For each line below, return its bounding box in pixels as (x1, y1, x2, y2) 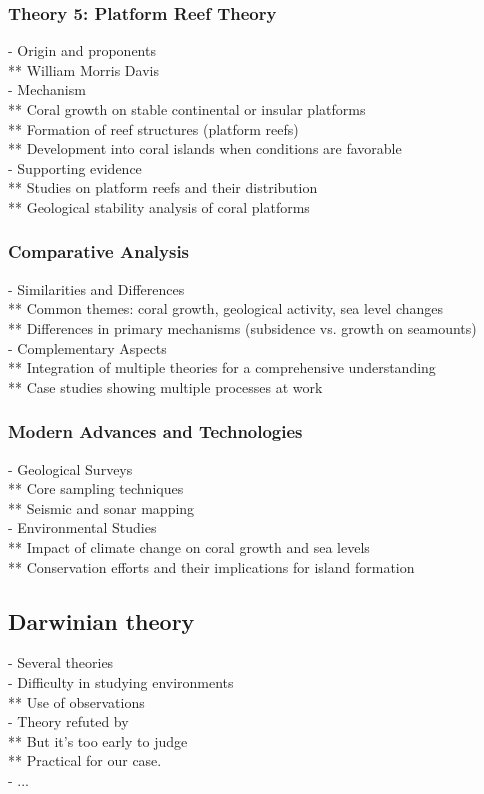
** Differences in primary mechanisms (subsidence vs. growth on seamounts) (8, 317, 477, 338)
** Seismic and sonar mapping (8, 497, 195, 518)
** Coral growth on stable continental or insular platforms (8, 99, 366, 119)
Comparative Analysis (8, 239, 190, 264)
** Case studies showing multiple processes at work (8, 376, 323, 397)
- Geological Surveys (8, 458, 133, 479)
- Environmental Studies (8, 517, 157, 538)
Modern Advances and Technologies (8, 419, 303, 444)
